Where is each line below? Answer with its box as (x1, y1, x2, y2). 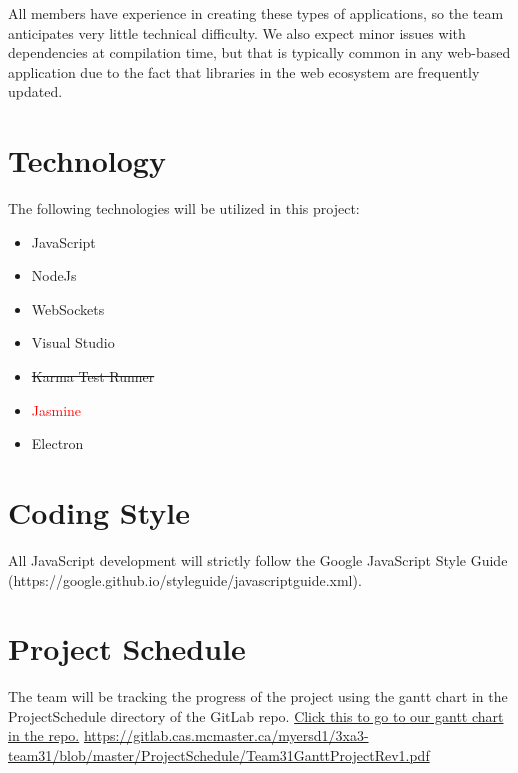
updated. (8, 81, 63, 102)
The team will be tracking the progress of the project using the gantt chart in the (8, 686, 508, 707)
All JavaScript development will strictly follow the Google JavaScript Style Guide (8, 549, 508, 570)
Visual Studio (31, 332, 115, 353)
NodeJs (31, 265, 77, 286)
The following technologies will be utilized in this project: (8, 198, 360, 219)
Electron (31, 433, 84, 454)
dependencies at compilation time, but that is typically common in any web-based (8, 42, 511, 63)
